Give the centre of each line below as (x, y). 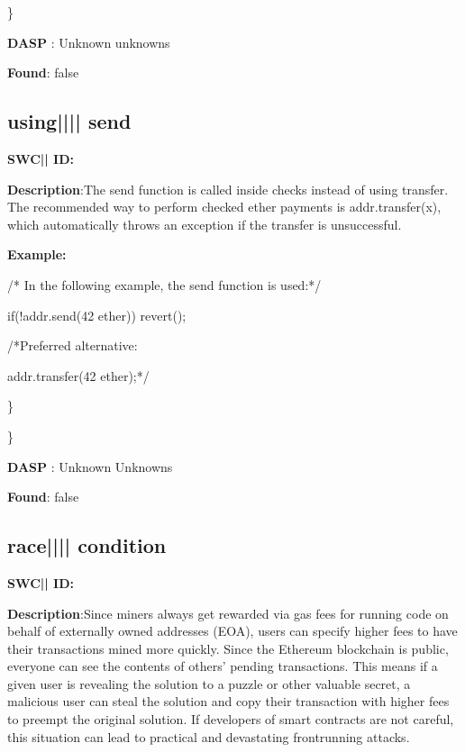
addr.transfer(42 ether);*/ (78, 375)
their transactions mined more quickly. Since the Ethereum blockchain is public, (228, 648)
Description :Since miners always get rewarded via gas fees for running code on (228, 613)
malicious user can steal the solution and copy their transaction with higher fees (228, 701)
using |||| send (69, 121)
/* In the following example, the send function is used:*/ (164, 284)
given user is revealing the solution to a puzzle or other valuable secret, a (209, 683)
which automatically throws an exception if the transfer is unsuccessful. (205, 224)
